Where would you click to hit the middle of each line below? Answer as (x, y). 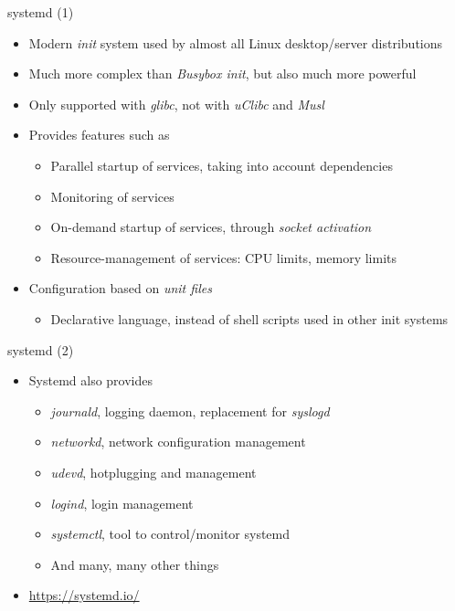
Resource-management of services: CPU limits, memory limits (224, 257)
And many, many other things (135, 564)
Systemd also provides (91, 380)
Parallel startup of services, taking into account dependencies (222, 165)
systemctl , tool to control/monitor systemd (170, 534)
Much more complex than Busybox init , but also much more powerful (222, 74)
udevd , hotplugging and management (153, 472)
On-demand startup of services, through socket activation (211, 227)
